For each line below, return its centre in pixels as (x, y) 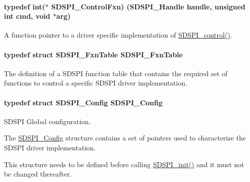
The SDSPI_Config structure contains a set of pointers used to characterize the (125, 138)
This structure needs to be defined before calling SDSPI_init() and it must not (124, 164)
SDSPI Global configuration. (47, 121)
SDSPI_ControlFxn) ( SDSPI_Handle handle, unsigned (148, 6)
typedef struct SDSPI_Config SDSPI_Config (83, 102)
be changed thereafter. (38, 174)
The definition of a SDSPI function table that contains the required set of (116, 73)
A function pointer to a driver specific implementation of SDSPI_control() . (118, 35)
